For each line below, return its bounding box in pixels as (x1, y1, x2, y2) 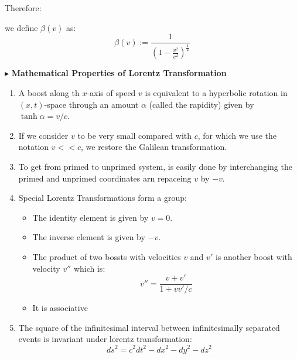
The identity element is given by (32, 211, 149, 223)
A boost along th (18, 87, 80, 99)
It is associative (32, 302, 88, 314)
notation (18, 141, 49, 153)
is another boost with (215, 250, 292, 262)
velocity (32, 262, 60, 274)
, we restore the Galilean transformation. (80, 141, 227, 153)
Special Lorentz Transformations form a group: (18, 192, 187, 204)
